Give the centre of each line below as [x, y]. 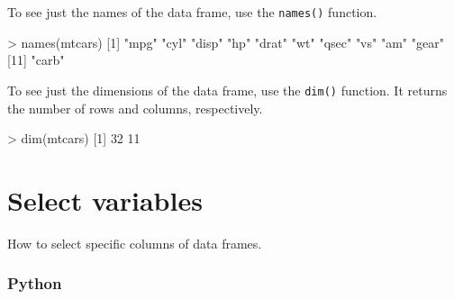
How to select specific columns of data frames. [135, 243]
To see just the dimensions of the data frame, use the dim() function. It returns [227, 90]
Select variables [105, 199]
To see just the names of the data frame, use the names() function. [192, 12]
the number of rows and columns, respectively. [135, 108]
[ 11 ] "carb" [36, 60]
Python [35, 283]
